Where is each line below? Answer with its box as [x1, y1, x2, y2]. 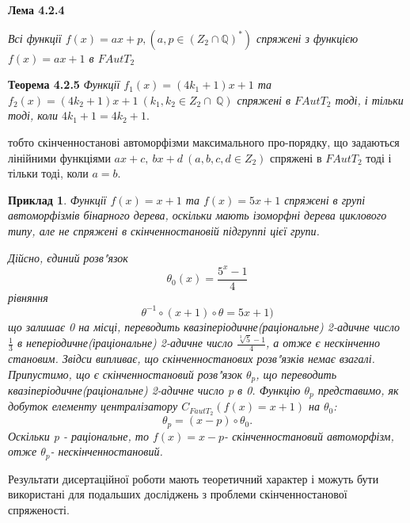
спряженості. [8, 501, 70, 517]
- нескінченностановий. [50, 443, 163, 460]
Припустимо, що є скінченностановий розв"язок [8, 365, 242, 382]
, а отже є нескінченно [266, 334, 381, 351]
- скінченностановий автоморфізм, [224, 427, 394, 444]
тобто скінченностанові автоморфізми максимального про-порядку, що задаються [8, 133, 400, 150]
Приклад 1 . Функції [8, 191, 107, 208]
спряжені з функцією [256, 29, 359, 46]
